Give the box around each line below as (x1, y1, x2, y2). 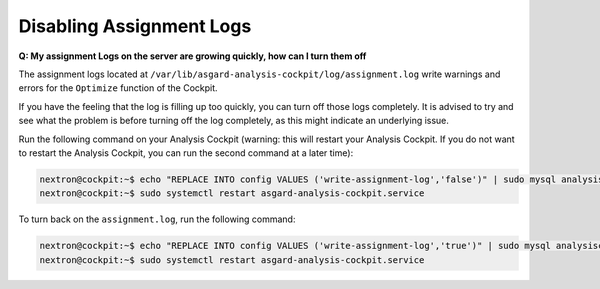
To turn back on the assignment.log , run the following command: (18, 213, 296, 225)
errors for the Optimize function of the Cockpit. (18, 82, 219, 94)
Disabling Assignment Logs (18, 15, 252, 37)
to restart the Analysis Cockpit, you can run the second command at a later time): (18, 146, 354, 159)
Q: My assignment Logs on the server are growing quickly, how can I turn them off (18, 50, 367, 62)
